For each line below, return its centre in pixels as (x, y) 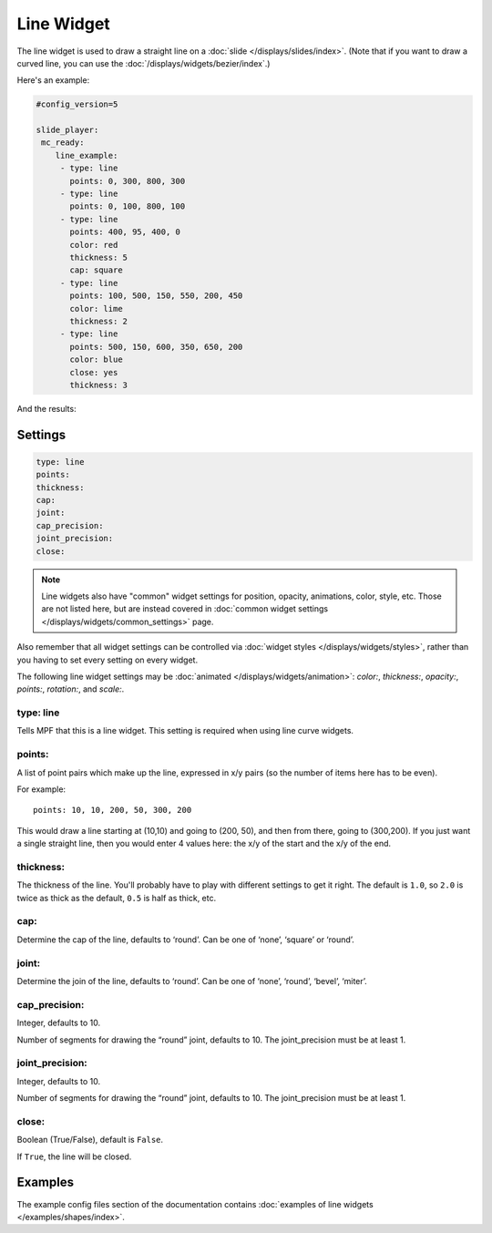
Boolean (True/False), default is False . (90, 1140)
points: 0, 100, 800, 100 (128, 206)
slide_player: (67, 130)
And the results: (46, 408)
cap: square (96, 270)
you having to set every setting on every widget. (108, 660)
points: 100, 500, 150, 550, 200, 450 (156, 296)
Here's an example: (53, 80)
